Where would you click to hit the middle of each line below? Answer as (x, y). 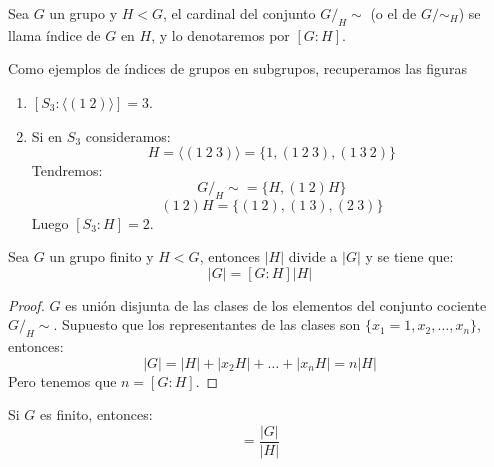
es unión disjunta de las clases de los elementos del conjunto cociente (276, 304)
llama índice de (54, 34)
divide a (313, 256)
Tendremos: (67, 170)
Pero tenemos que (62, 380)
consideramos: (128, 135)
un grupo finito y (101, 256)
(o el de (393, 13)
